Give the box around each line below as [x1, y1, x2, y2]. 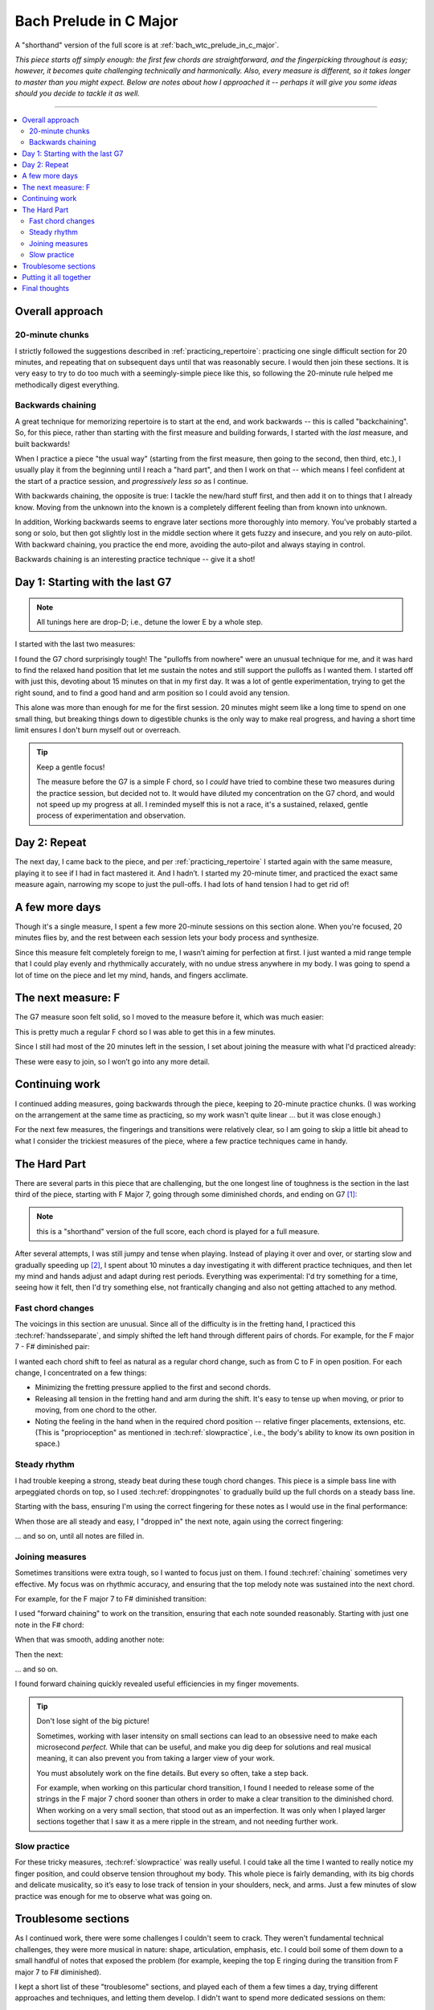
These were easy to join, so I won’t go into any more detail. [14, 1056, 211, 1066]
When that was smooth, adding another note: [14, 1635, 165, 1644]
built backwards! [14, 439, 70, 449]
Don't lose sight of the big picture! [36, 1717, 149, 1726]
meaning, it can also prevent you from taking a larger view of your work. [36, 1754, 275, 1763]
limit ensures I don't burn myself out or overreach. [14, 725, 181, 735]
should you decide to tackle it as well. [14, 88, 140, 98]
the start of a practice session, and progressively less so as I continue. [14, 476, 248, 486]
